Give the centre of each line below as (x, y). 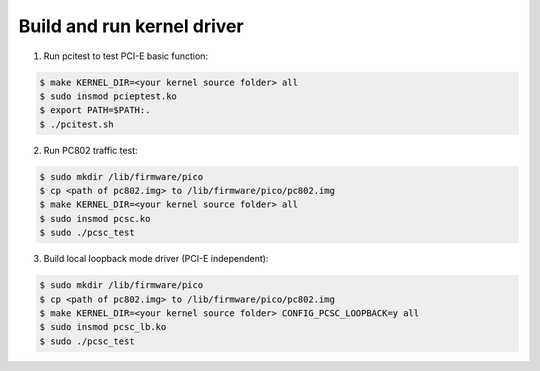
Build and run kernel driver (131, 26)
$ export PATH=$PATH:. (95, 110)
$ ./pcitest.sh (76, 124)
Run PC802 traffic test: (91, 150)
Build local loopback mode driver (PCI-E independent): (156, 259)
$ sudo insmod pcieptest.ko (108, 96)
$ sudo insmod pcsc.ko (95, 218)
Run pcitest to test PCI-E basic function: (126, 56)
